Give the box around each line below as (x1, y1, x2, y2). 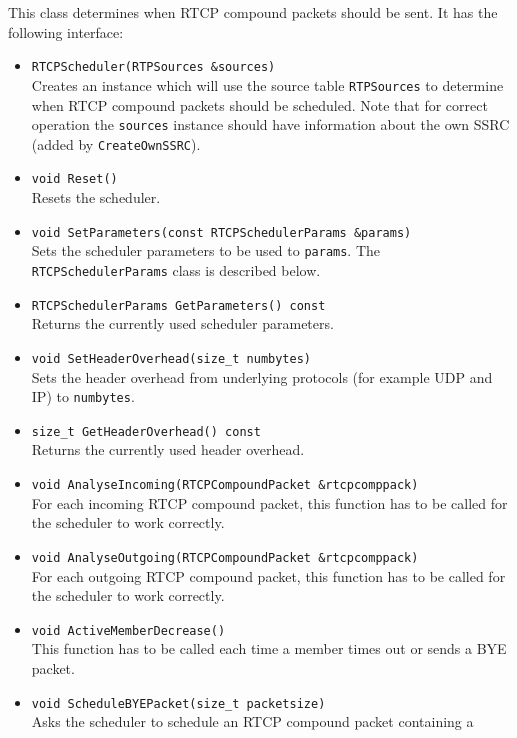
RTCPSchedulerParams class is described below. (31, 259, 321, 280)
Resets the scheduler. (31, 187, 161, 208)
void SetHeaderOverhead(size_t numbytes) (31, 351, 311, 366)
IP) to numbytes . (31, 386, 135, 407)
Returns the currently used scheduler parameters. (31, 313, 334, 334)
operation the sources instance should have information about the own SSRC (31, 114, 510, 135)
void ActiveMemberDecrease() (31, 623, 226, 638)
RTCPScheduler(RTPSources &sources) (31, 60, 276, 75)
